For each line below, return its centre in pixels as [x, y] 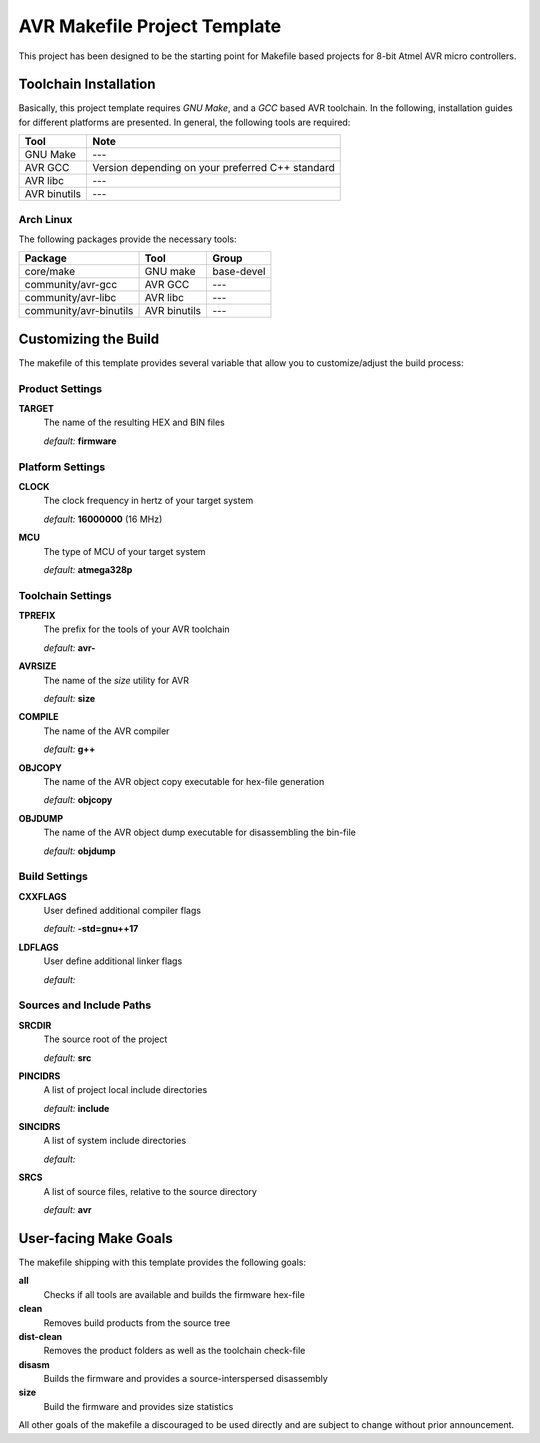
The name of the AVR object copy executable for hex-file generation [184, 781]
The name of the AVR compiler [106, 731]
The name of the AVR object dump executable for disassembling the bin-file [200, 832]
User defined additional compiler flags [122, 911]
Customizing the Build [89, 338]
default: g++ [69, 749]
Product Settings [60, 388]
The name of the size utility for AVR [116, 680]
